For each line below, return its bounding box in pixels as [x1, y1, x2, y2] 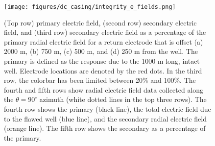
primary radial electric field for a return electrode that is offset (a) [4, 36, 203, 47]
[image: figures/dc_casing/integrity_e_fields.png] [4, 3, 176, 10]
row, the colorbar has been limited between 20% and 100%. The [4, 75, 196, 85]
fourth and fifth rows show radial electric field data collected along [4, 84, 204, 95]
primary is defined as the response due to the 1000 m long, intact [4, 56, 200, 66]
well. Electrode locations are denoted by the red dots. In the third [4, 65, 202, 75]
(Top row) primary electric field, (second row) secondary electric [4, 17, 197, 27]
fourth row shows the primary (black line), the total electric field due [4, 104, 211, 114]
